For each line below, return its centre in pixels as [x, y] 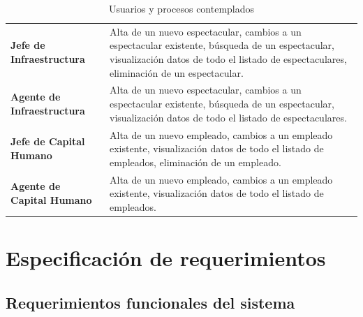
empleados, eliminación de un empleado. [195, 162]
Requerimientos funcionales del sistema [150, 302]
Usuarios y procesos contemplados [181, 8]
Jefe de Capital [48, 141]
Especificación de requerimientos [166, 258]
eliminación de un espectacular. [176, 72]
